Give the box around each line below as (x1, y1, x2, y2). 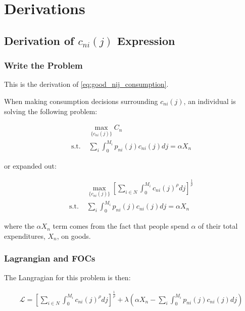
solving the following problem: (4, 106, 97, 116)
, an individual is (183, 95, 236, 106)
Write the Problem (4, 59, 83, 72)
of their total (198, 221, 238, 231)
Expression (117, 32, 175, 48)
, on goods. (57, 230, 91, 241)
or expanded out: (4, 160, 57, 171)
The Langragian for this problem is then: (4, 272, 131, 282)
